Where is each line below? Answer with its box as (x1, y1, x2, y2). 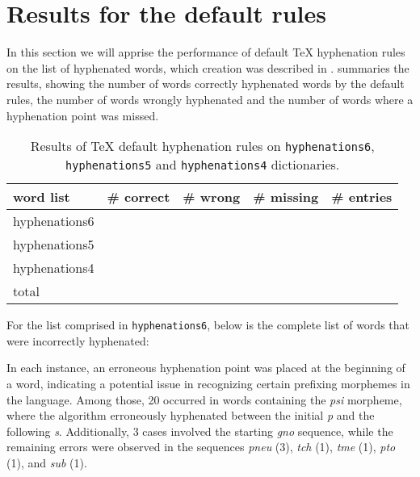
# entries (331, 187, 393, 207)
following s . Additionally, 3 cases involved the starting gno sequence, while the (6, 422, 393, 439)
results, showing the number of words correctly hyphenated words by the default (6, 75, 405, 92)
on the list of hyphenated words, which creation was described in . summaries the (6, 59, 409, 76)
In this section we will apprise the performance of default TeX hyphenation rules (6, 44, 405, 61)
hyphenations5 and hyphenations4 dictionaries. (65, 155, 340, 174)
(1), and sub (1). (6, 454, 87, 471)
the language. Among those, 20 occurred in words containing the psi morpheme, (6, 391, 402, 408)
